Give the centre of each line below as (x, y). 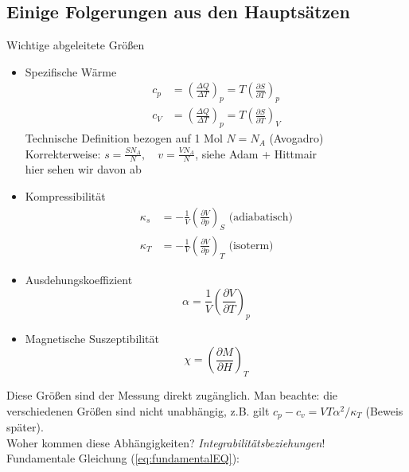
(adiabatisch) (261, 217)
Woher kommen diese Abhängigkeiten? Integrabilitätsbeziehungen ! (166, 442)
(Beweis (384, 410)
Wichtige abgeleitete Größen (76, 45)
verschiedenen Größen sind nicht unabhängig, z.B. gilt (138, 410)
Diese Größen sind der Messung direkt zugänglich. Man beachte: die (172, 395)
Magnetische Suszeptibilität (92, 338)
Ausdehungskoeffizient (79, 280)
